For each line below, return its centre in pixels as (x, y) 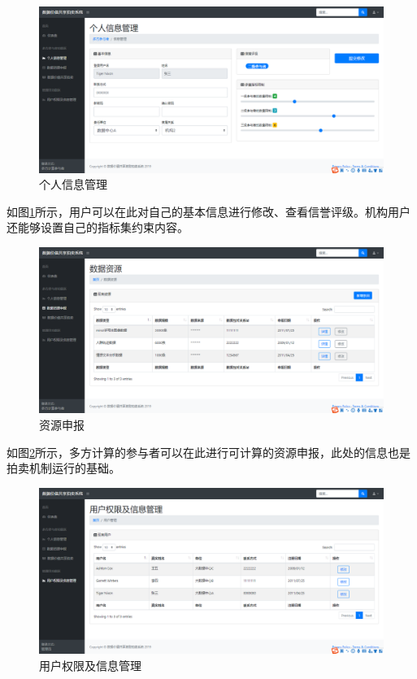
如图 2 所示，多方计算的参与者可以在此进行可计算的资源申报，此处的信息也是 (208, 452)
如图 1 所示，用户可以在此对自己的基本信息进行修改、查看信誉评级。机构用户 (208, 211)
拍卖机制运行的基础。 (63, 468)
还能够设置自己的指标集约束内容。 (98, 227)
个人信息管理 (73, 184)
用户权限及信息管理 (90, 665)
